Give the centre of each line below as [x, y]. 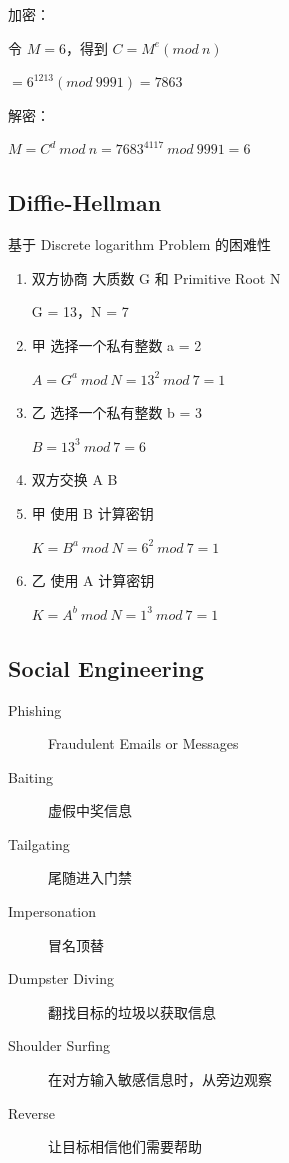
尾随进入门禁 [90, 877]
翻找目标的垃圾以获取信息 [132, 1011]
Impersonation [52, 911]
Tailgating [39, 843]
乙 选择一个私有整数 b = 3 [117, 412]
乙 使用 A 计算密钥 [93, 580]
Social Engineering [106, 667]
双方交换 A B [74, 479]
